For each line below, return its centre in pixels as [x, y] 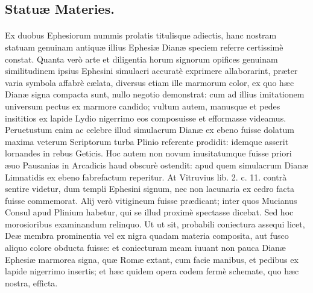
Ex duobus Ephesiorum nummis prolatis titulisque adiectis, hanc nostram [141, 35]
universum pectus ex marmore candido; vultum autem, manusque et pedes [143, 106]
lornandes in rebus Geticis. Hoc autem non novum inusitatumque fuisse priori [148, 153]
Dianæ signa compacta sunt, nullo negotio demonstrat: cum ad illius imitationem [155, 94]
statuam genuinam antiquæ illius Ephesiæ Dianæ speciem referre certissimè [144, 47]
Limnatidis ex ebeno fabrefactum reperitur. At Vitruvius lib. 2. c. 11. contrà [146, 177]
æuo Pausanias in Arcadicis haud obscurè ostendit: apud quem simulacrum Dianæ [157, 165]
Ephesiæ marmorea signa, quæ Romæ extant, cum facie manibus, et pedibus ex [152, 259]
